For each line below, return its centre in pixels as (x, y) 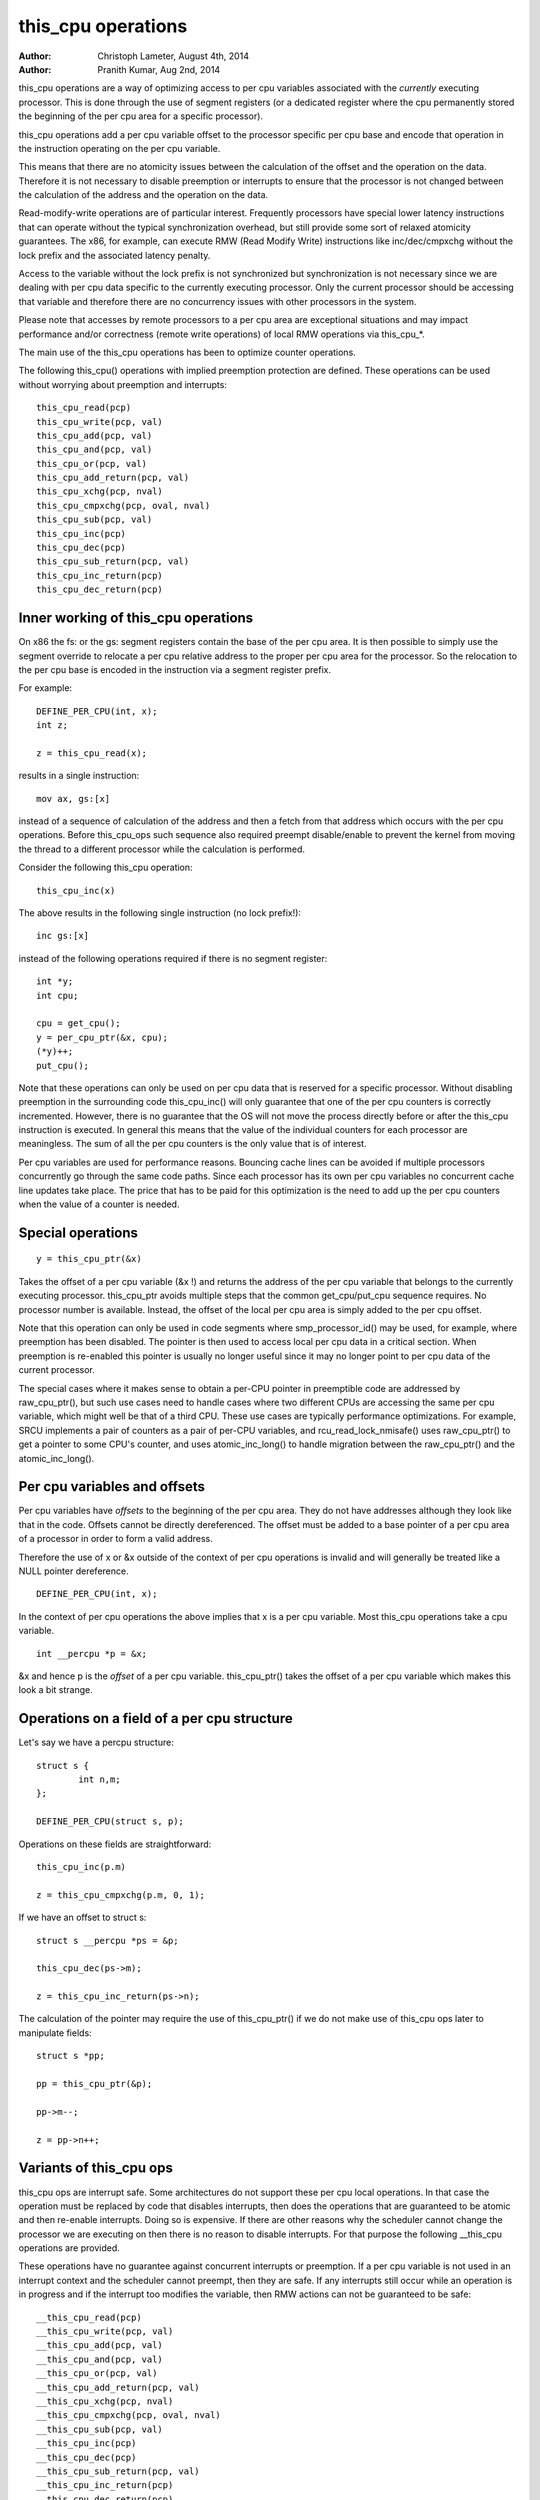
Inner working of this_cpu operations (136, 618)
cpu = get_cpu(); (78, 1023)
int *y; (55, 981)
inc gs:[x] (63, 936)
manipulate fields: (55, 2032)
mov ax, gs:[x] (73, 798)
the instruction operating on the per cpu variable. (119, 148)
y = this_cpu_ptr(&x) (89, 1259)
